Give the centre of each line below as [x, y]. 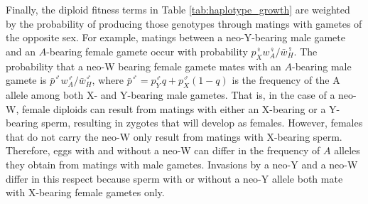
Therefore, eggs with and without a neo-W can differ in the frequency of [163, 150]
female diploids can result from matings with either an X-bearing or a [174, 108]
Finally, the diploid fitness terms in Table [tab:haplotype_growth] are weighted [178, 9]
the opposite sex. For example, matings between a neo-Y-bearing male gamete [176, 37]
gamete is [26, 80]
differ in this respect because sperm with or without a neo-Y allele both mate [174, 178]
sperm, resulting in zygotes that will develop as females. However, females [202, 123]
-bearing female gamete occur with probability [147, 51]
